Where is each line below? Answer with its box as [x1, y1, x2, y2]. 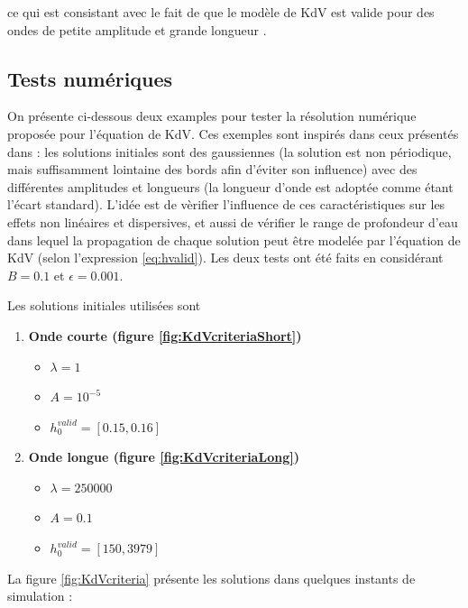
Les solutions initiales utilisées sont [7, 296, 201, 315]
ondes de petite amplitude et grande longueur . [7, 20, 267, 39]
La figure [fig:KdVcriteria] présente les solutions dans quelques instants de [7, 568, 416, 587]
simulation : [7, 586, 73, 605]
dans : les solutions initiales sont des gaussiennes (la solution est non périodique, [7, 142, 452, 161]
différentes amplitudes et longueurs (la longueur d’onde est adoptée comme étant [7, 177, 454, 196]
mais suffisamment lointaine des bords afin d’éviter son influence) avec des [7, 160, 418, 179]
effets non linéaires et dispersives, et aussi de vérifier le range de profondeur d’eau [7, 212, 458, 231]
